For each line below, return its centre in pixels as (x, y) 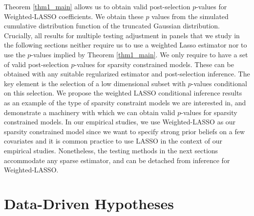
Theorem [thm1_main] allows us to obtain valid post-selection (97, 6)
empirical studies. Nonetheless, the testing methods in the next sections (111, 150)
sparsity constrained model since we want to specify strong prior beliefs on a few (125, 131)
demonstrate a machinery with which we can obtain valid (90, 112)
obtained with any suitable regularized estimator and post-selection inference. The (127, 74)
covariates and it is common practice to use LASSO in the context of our (113, 141)
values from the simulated (190, 16)
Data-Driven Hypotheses (89, 203)
